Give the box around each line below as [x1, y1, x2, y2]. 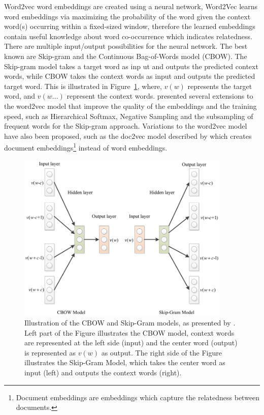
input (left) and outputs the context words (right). [24, 367, 182, 377]
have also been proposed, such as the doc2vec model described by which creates [4, 130, 252, 141]
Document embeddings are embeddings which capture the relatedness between [16, 392, 260, 402]
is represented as [24, 347, 76, 358]
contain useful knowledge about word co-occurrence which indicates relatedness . [4, 31, 252, 41]
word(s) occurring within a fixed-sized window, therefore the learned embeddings [4, 21, 255, 32]
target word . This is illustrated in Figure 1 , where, [4, 80, 162, 91]
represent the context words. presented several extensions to [67, 91, 253, 101]
